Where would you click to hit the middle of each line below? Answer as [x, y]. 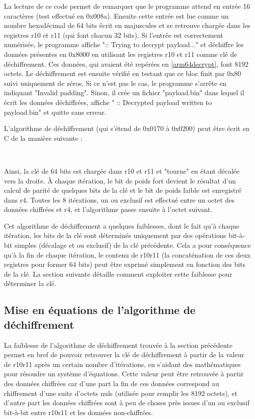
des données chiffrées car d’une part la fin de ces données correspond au [112, 383]
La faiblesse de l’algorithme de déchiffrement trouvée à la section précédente [118, 345]
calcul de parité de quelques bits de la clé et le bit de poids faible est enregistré [123, 190]
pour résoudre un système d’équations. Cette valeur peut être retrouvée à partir [124, 374]
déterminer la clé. [30, 283]
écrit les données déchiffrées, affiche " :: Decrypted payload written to [108, 102]
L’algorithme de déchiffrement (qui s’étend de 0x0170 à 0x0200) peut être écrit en [127, 128]
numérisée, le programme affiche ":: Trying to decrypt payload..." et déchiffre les [124, 44]
